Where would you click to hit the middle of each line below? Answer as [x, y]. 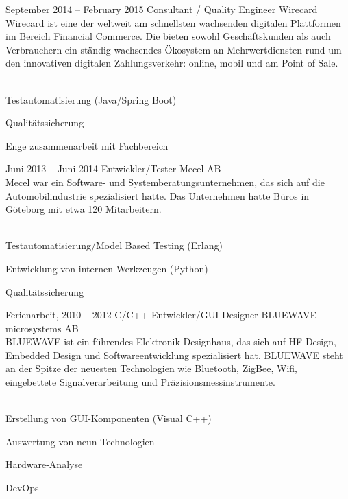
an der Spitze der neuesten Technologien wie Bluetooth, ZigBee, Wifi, [151, 368]
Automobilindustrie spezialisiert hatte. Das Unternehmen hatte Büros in [158, 195]
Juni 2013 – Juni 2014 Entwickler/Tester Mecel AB [113, 169]
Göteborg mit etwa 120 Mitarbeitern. [84, 209]
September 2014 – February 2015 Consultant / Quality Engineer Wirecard [162, 9]
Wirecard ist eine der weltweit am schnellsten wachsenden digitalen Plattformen [173, 22]
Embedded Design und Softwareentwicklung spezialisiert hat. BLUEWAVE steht [174, 355]
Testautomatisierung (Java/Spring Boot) [91, 99]
